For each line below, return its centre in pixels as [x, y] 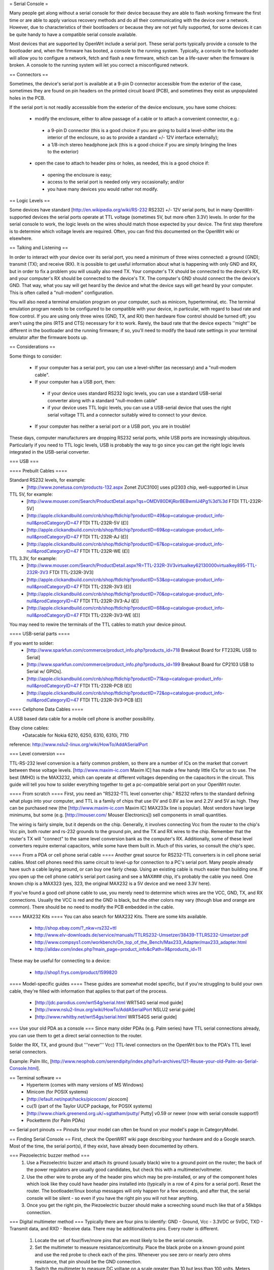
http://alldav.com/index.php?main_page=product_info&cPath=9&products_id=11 [118, 949]
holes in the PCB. [27, 98]
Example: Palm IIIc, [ [31, 1061]
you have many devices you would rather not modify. [103, 189]
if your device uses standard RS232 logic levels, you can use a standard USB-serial [134, 393]
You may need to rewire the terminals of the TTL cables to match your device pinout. [98, 624]
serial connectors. [28, 1052]
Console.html [23, 1068]
